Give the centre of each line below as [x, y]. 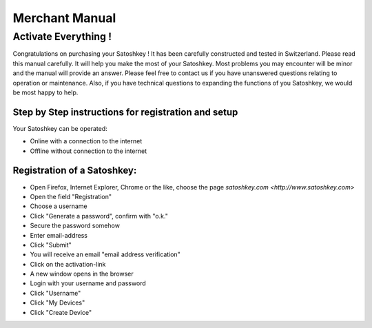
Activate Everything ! [62, 37]
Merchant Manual [64, 18]
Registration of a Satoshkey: [75, 171]
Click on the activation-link [68, 264]
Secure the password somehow [75, 226]
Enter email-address [59, 235]
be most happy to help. [45, 92]
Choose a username [59, 206]
